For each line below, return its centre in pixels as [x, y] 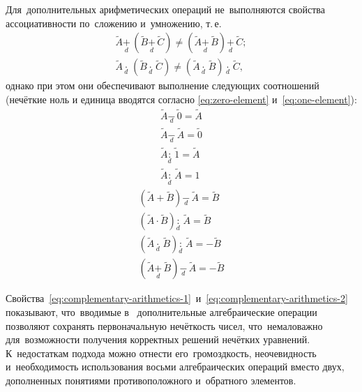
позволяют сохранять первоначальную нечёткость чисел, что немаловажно [164, 325]
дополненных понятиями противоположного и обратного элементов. [151, 380]
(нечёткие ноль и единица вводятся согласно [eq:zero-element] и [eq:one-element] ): [181, 99]
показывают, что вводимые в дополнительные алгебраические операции [161, 312]
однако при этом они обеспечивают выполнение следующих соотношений [163, 85]
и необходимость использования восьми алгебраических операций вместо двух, [175, 367]
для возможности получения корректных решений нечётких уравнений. [158, 339]
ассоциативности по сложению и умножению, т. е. [114, 23]
